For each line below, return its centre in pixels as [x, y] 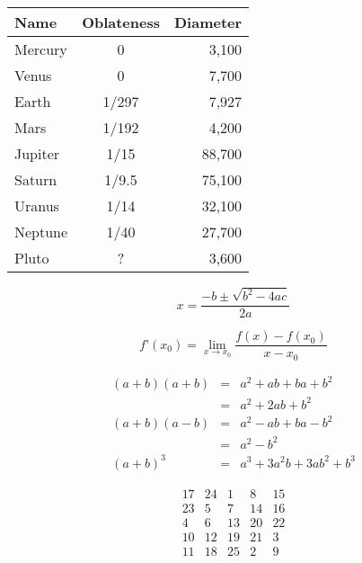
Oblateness [121, 22]
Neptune [41, 232]
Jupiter [37, 153]
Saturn [36, 179]
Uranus [37, 206]
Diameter [208, 22]
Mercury [41, 49]
